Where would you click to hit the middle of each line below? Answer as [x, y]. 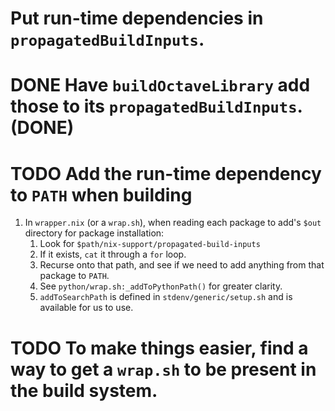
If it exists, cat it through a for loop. [113, 254]
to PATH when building [101, 194]
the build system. [84, 390]
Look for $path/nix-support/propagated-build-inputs [150, 244]
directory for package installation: [94, 233]
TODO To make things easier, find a [159, 348]
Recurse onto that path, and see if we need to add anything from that [182, 265]
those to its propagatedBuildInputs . [156, 106]
